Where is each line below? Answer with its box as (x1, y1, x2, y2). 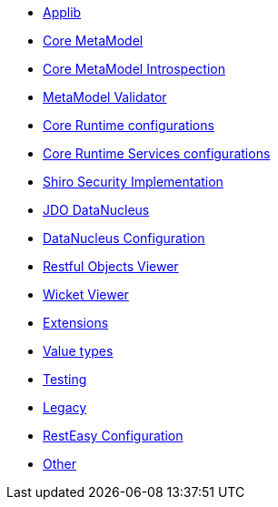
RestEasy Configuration (43, 428, 184, 443)
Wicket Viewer (43, 287, 129, 302)
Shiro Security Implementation (43, 174, 223, 189)
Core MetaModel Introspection (43, 61, 225, 76)
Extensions (43, 315, 109, 330)
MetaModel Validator (43, 89, 167, 105)
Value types (43, 343, 114, 359)
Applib (43, 5, 82, 20)
